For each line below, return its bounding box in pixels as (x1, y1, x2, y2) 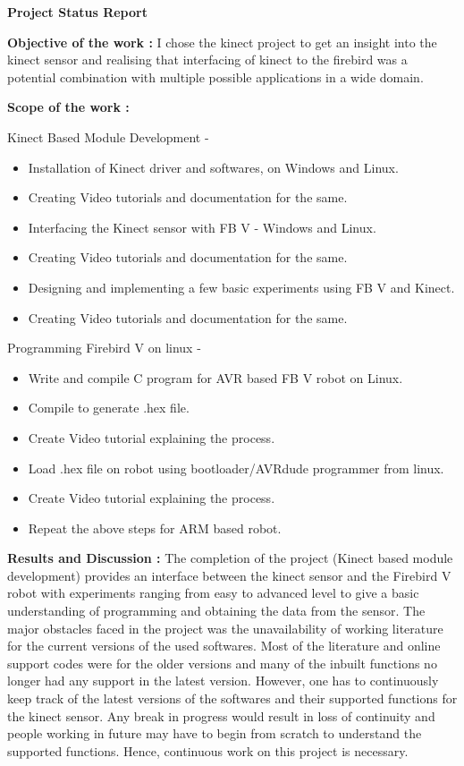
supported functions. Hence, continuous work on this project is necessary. (7, 741, 409, 760)
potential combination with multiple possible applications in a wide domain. (7, 67, 424, 86)
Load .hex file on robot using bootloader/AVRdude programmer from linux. (28, 458, 444, 477)
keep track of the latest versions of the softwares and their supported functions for (7, 689, 458, 708)
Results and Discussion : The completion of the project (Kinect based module (7, 549, 453, 567)
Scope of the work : (7, 98, 130, 116)
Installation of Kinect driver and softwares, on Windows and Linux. (28, 157, 399, 176)
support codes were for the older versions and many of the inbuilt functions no (7, 653, 437, 672)
